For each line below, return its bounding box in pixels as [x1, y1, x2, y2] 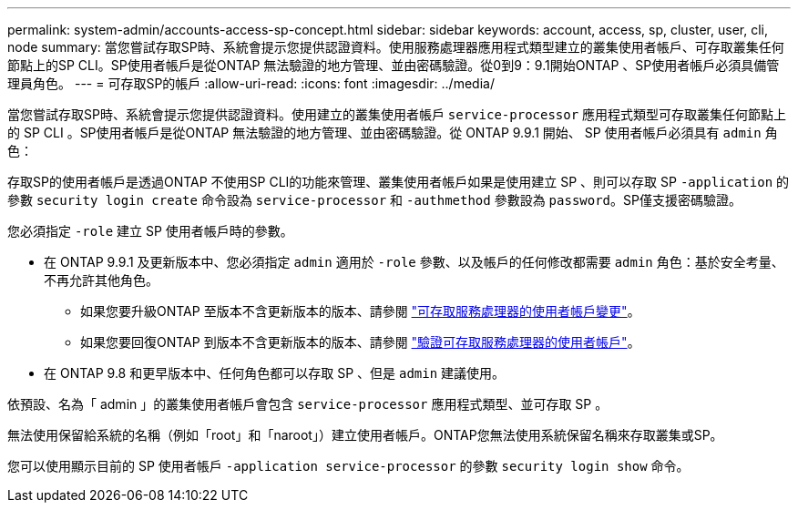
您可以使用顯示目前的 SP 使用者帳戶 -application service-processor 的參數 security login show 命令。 [7, 458, 690, 474]
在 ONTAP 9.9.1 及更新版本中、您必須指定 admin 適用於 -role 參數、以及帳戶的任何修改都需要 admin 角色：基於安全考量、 [44, 254, 784, 270]
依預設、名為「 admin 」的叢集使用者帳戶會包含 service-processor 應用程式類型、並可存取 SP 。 [7, 396, 609, 412]
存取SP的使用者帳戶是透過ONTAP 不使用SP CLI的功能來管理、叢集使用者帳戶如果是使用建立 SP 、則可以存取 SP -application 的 [7, 174, 790, 189]
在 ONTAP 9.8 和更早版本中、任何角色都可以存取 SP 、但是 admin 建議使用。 [44, 365, 506, 381]
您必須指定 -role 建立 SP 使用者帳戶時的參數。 [7, 223, 293, 239]
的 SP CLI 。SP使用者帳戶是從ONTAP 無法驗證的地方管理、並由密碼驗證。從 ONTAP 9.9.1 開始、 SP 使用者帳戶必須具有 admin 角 [7, 125, 778, 140]
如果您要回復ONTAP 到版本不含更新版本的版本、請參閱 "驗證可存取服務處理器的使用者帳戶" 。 [80, 334, 640, 350]
